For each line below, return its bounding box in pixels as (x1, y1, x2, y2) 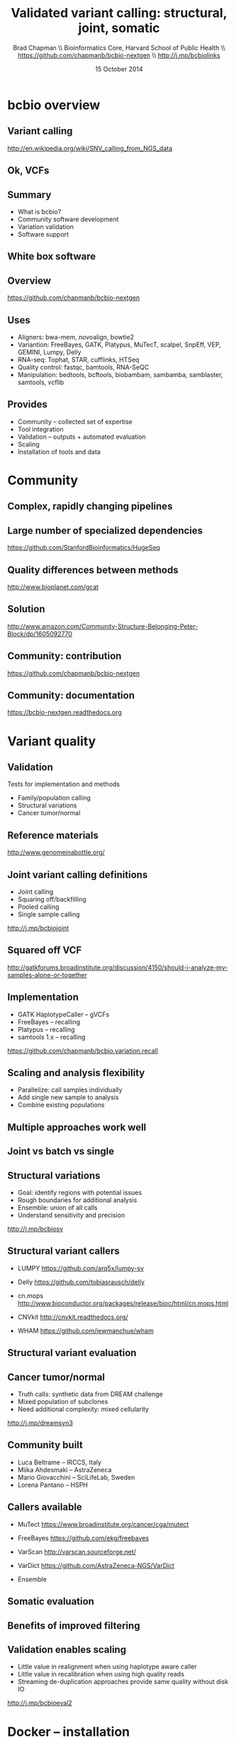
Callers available (7, 1501, 83, 1513)
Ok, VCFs (7, 164, 50, 176)
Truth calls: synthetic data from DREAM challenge (17, 1390, 163, 1398)
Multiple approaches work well (7, 1121, 147, 1133)
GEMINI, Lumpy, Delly (17, 347, 82, 356)
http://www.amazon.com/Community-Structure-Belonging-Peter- (7, 622, 198, 630)
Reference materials (7, 829, 99, 841)
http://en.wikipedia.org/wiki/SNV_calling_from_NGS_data (7, 144, 173, 152)
